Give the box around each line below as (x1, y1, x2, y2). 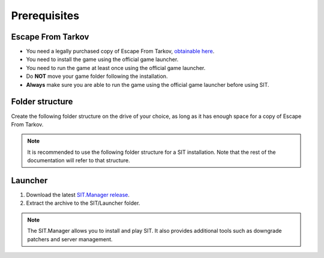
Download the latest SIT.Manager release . (26, 192, 130, 198)
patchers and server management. (27, 235, 113, 242)
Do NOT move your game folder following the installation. (26, 72, 168, 80)
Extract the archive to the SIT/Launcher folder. (26, 199, 140, 207)
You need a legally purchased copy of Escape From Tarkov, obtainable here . (26, 48, 215, 55)
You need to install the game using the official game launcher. (26, 56, 179, 63)
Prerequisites (11, 9, 80, 22)
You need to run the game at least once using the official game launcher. (26, 64, 206, 71)
